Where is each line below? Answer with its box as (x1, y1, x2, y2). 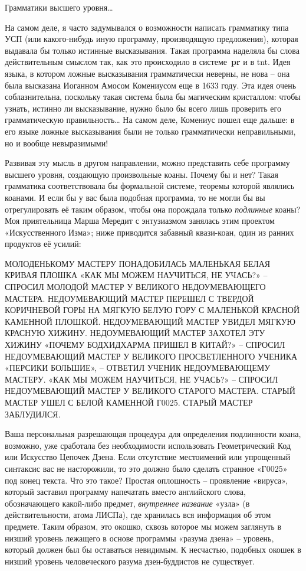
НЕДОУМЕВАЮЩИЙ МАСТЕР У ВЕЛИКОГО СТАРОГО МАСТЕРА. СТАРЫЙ (5, 384, 295, 397)
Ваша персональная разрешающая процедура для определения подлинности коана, (5, 428, 301, 440)
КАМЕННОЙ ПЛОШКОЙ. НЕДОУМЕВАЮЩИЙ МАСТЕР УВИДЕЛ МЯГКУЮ (5, 315, 295, 327)
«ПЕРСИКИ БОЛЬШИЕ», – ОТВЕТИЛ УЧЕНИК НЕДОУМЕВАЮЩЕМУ (5, 361, 271, 374)
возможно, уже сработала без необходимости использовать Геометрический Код (5, 439, 291, 451)
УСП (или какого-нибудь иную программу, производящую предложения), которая (5, 32, 298, 45)
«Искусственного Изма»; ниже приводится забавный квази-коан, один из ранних (5, 226, 294, 238)
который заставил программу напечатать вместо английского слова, (5, 485, 246, 498)
